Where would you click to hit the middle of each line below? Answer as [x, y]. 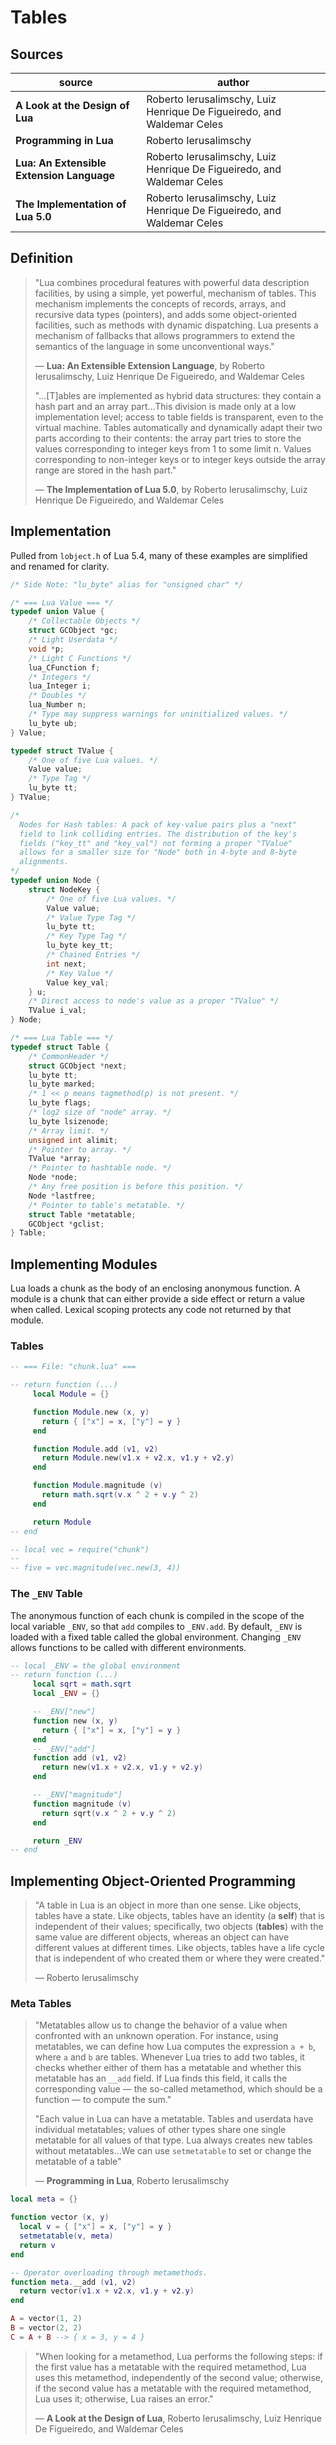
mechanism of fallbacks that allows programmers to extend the [165, 335]
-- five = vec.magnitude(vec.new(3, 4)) [96, 1568]
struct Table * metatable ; [82, 1214]
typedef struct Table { [60, 1047]
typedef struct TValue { [62, 751]
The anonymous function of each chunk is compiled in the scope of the [157, 1615]
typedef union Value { [57, 612]
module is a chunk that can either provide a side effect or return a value [157, 1299]
